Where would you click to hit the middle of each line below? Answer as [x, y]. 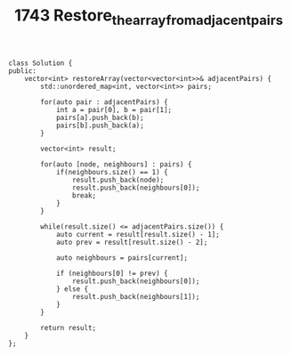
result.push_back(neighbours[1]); [136, 296]
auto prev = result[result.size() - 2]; [132, 242]
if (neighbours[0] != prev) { [112, 273]
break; [84, 195]
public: [23, 71]
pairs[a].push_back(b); [100, 117]
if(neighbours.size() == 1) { [112, 172]
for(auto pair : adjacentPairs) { [104, 102]
